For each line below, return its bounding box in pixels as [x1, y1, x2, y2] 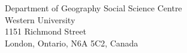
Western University [5, 13, 76, 26]
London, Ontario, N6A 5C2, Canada [5, 36, 138, 49]
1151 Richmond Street [5, 25, 86, 38]
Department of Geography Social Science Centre [5, 2, 182, 14]
